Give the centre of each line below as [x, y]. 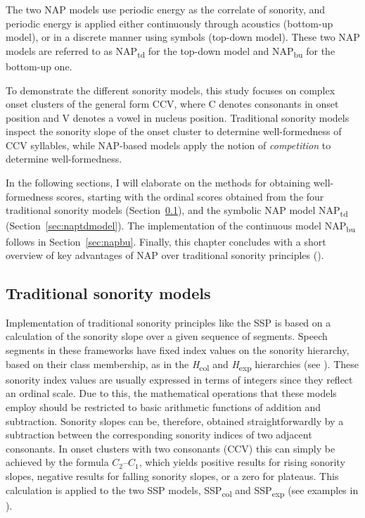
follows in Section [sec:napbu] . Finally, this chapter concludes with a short [166, 241]
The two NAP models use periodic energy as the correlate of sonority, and [166, 9]
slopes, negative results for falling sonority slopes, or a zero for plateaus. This [172, 475]
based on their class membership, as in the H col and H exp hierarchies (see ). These [182, 365]
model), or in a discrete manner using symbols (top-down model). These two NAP [183, 37]
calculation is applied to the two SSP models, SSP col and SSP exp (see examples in [182, 491]
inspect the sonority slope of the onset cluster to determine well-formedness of [174, 131]
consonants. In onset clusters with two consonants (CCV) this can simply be [171, 448]
